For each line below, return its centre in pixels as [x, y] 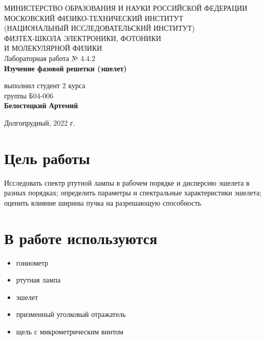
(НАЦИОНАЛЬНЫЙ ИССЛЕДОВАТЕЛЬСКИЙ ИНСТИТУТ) [100, 28]
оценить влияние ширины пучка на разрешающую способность [103, 202]
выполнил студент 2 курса [45, 85]
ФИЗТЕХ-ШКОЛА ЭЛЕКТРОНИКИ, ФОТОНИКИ [83, 38]
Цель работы [47, 158]
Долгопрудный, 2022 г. [40, 122]
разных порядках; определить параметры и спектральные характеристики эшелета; [133, 193]
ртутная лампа [38, 280]
